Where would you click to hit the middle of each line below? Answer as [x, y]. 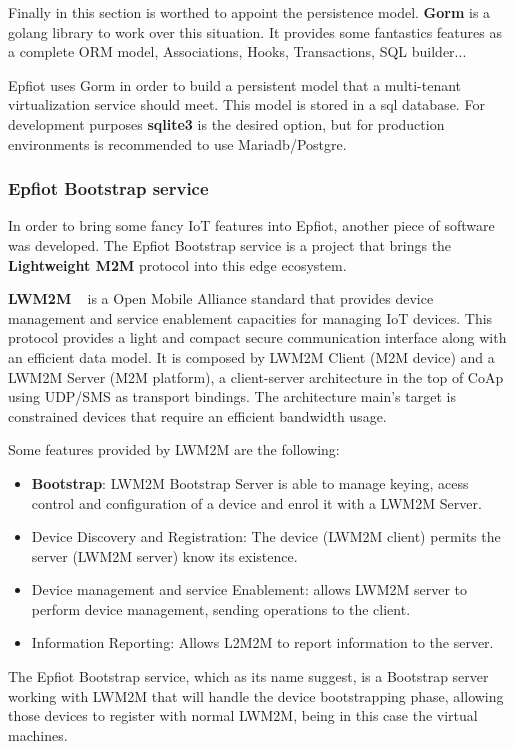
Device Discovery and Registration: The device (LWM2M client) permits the [266, 536]
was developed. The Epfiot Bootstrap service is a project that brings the [230, 244]
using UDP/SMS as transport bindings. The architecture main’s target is [232, 396]
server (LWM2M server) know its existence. [164, 555]
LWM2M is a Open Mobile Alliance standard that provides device [221, 298]
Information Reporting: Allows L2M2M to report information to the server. [262, 642]
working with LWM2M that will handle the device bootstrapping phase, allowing [256, 695]
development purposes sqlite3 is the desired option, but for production [226, 123]
